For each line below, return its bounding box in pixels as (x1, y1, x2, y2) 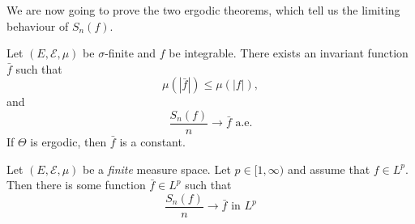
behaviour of (6, 17, 69, 34)
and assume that (287, 160, 370, 177)
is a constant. (119, 133, 186, 150)
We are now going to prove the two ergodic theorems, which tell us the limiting (6, 2, 400, 18)
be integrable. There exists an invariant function (169, 44, 409, 61)
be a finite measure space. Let (83, 160, 231, 177)
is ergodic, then (30, 133, 107, 150)
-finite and (105, 44, 156, 61)
